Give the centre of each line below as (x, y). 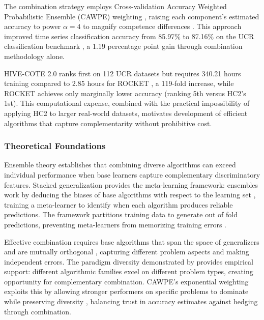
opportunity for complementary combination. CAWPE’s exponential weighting (126, 281)
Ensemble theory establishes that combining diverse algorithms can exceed (120, 165)
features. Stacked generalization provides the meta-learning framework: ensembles (131, 184)
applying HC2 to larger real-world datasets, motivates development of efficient (126, 113)
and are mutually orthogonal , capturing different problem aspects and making (127, 252)
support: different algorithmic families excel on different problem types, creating (129, 271)
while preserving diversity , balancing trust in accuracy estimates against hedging (131, 301)
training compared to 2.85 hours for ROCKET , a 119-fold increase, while (119, 83)
